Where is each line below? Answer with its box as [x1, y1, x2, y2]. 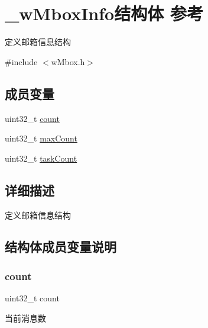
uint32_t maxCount [5, 132, 77, 144]
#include [5, 55, 38, 67]
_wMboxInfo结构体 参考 [5, 1, 203, 25]
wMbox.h [51, 55, 85, 67]
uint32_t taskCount [5, 152, 77, 164]
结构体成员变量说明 [5, 237, 116, 256]
